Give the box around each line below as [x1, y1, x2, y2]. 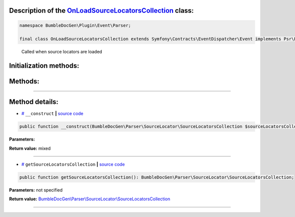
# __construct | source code [21, 111, 84, 117]
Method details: [9, 98, 59, 106]
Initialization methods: [9, 62, 80, 70]
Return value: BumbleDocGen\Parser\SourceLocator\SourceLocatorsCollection [9, 196, 171, 202]
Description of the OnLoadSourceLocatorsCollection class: [9, 6, 194, 15]
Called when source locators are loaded [21, 49, 103, 55]
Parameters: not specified [9, 187, 63, 193]
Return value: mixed [9, 145, 51, 151]
